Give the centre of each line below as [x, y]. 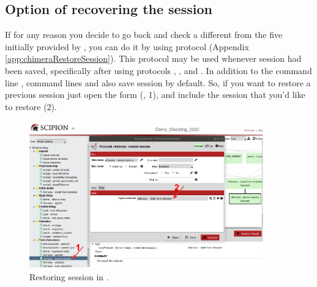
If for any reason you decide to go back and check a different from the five [144, 35]
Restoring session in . [69, 276]
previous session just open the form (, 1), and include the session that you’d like [155, 95]
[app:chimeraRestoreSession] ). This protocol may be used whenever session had [153, 58]
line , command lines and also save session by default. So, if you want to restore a [158, 82]
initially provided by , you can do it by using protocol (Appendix [127, 46]
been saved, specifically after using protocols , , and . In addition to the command [158, 70]
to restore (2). [31, 106]
